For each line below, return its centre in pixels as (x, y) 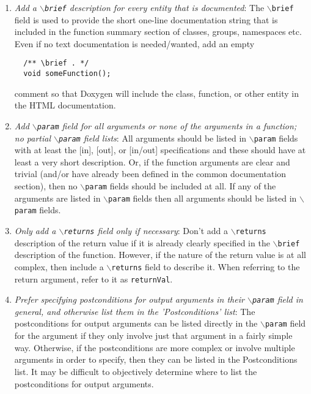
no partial (33, 138)
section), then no (46, 186)
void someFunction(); (67, 74)
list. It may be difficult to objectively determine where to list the (136, 371)
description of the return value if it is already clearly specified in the (142, 242)
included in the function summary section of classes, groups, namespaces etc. (158, 32)
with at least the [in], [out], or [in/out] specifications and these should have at (160, 150)
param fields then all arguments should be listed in (203, 198)
